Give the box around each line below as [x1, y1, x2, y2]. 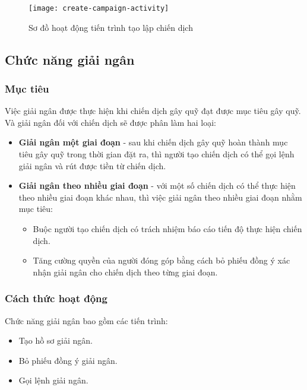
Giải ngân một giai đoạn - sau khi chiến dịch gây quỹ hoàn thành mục [18, 136, 288, 148]
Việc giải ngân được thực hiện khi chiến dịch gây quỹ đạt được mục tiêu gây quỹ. [5, 104, 301, 117]
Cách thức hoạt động [5, 291, 107, 306]
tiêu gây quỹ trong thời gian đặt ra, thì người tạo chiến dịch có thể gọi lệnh [18, 148, 295, 160]
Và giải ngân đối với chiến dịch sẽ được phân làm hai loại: [5, 116, 216, 128]
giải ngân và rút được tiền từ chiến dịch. [18, 159, 166, 172]
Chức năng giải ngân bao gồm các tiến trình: [5, 314, 168, 326]
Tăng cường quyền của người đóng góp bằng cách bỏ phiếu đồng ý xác [33, 254, 290, 267]
